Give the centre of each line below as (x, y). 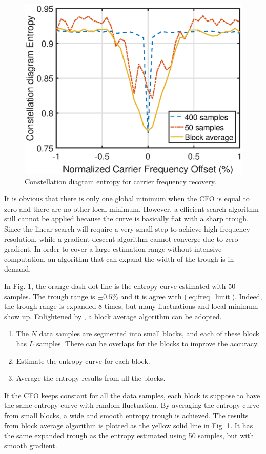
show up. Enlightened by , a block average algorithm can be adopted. (113, 316)
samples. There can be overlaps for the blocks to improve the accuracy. (148, 343)
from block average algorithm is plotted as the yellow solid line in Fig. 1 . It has (129, 425)
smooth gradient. (31, 445)
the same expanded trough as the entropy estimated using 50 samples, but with (129, 435)
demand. (18, 269)
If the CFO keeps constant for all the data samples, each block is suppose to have (132, 395)
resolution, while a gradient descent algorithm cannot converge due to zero (121, 239)
